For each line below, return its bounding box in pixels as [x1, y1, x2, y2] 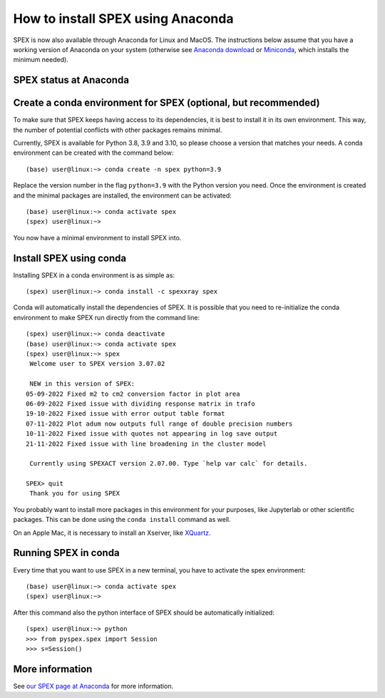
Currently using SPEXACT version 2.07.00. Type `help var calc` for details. [29, 460, 308, 468]
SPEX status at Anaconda [13, 74, 130, 86]
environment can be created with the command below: [13, 148, 174, 157]
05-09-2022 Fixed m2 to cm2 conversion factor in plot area [26, 389, 240, 398]
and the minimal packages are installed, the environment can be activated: [13, 191, 232, 200]
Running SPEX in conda [13, 547, 120, 559]
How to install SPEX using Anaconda [13, 11, 234, 26]
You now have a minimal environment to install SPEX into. [13, 233, 182, 242]
